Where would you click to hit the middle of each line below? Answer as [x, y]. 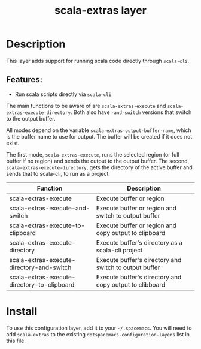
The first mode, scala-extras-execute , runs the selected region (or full [93, 154]
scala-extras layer [100, 10]
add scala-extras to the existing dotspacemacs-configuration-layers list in [98, 334]
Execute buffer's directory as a [139, 242]
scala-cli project [119, 250]
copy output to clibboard [131, 284]
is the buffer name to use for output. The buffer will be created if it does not [99, 136]
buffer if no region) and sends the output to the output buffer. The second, [98, 161]
